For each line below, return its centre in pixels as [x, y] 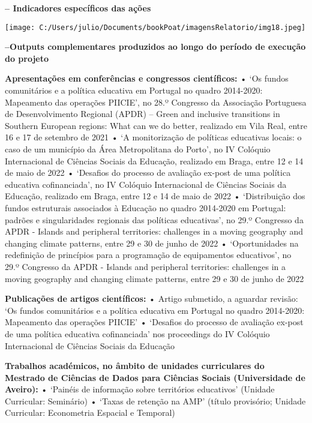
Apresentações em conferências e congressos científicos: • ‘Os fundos [147, 78]
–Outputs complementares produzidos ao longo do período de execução [155, 46]
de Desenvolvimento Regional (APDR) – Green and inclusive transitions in [142, 114]
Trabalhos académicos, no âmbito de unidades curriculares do [135, 366]
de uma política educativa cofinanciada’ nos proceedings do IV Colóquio [137, 333]
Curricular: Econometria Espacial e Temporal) [90, 412]
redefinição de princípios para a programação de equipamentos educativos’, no [148, 255]
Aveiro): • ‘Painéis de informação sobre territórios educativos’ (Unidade [140, 389]
